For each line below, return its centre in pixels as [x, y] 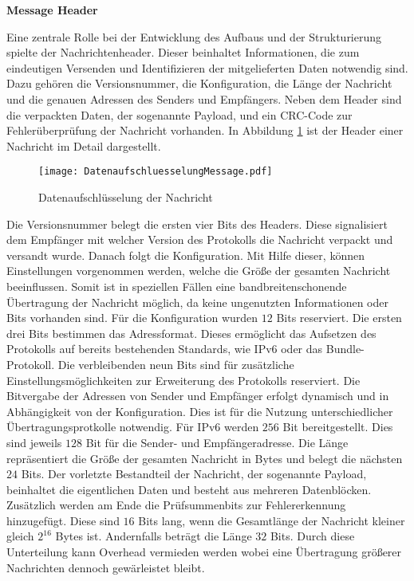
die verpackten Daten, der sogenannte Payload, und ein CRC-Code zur [179, 114]
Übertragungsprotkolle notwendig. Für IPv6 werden [133, 427]
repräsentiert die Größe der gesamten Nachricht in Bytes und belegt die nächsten [205, 458]
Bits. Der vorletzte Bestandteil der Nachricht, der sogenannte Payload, [194, 474]
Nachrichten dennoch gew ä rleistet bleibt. [106, 567]
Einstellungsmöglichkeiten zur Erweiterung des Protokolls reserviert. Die [183, 380]
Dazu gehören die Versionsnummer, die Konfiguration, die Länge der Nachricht [199, 83]
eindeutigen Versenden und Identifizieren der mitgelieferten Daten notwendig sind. [207, 67]
